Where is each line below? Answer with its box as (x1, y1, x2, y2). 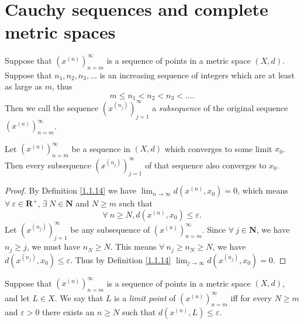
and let (5, 291, 30, 304)
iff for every (230, 291, 272, 304)
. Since (202, 223, 226, 235)
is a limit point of (114, 291, 176, 304)
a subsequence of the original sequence (152, 101, 288, 113)
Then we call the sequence (5, 101, 99, 113)
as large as (5, 80, 42, 92)
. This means (110, 240, 157, 253)
